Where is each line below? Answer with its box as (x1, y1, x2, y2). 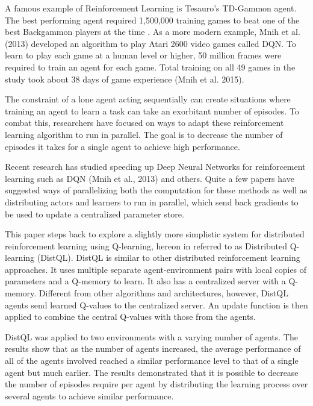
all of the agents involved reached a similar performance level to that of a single (5, 354, 299, 367)
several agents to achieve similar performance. (5, 389, 174, 402)
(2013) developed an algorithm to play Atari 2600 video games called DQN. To (5, 37, 296, 49)
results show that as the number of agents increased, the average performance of (5, 342, 301, 355)
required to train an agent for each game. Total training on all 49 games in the (5, 60, 296, 73)
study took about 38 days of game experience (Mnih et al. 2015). (5, 72, 244, 85)
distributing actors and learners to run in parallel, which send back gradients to (5, 195, 299, 208)
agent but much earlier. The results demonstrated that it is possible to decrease (5, 366, 299, 378)
